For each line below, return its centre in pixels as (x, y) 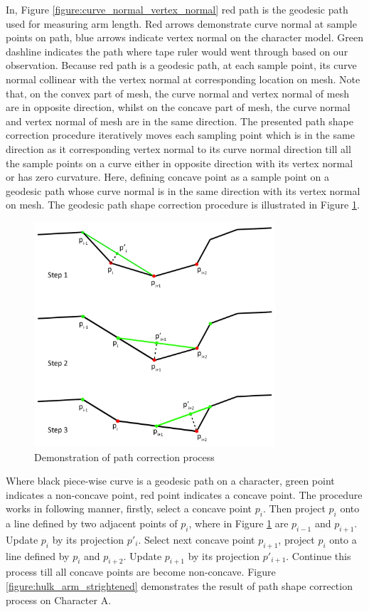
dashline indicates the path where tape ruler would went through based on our (177, 51)
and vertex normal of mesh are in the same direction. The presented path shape (180, 121)
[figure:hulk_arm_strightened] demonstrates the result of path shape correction (179, 586)
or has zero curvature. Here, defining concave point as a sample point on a (168, 177)
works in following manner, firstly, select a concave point (129, 508)
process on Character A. (59, 600)
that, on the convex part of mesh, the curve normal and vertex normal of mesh (177, 93)
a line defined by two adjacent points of (92, 523)
